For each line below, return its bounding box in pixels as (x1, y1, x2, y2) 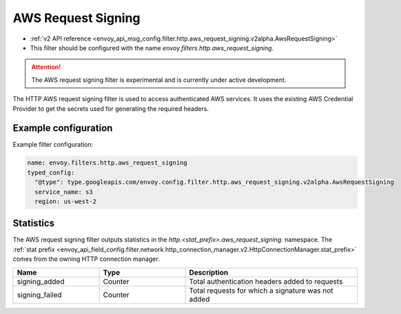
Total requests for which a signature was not (189, 286, 333, 295)
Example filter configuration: (12, 140, 94, 149)
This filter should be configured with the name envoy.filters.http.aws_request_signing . (30, 43, 274, 52)
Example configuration (12, 123, 113, 134)
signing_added (17, 276, 65, 286)
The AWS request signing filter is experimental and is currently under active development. (31, 76, 287, 84)
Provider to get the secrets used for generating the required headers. (12, 104, 209, 113)
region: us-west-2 (34, 197, 96, 205)
